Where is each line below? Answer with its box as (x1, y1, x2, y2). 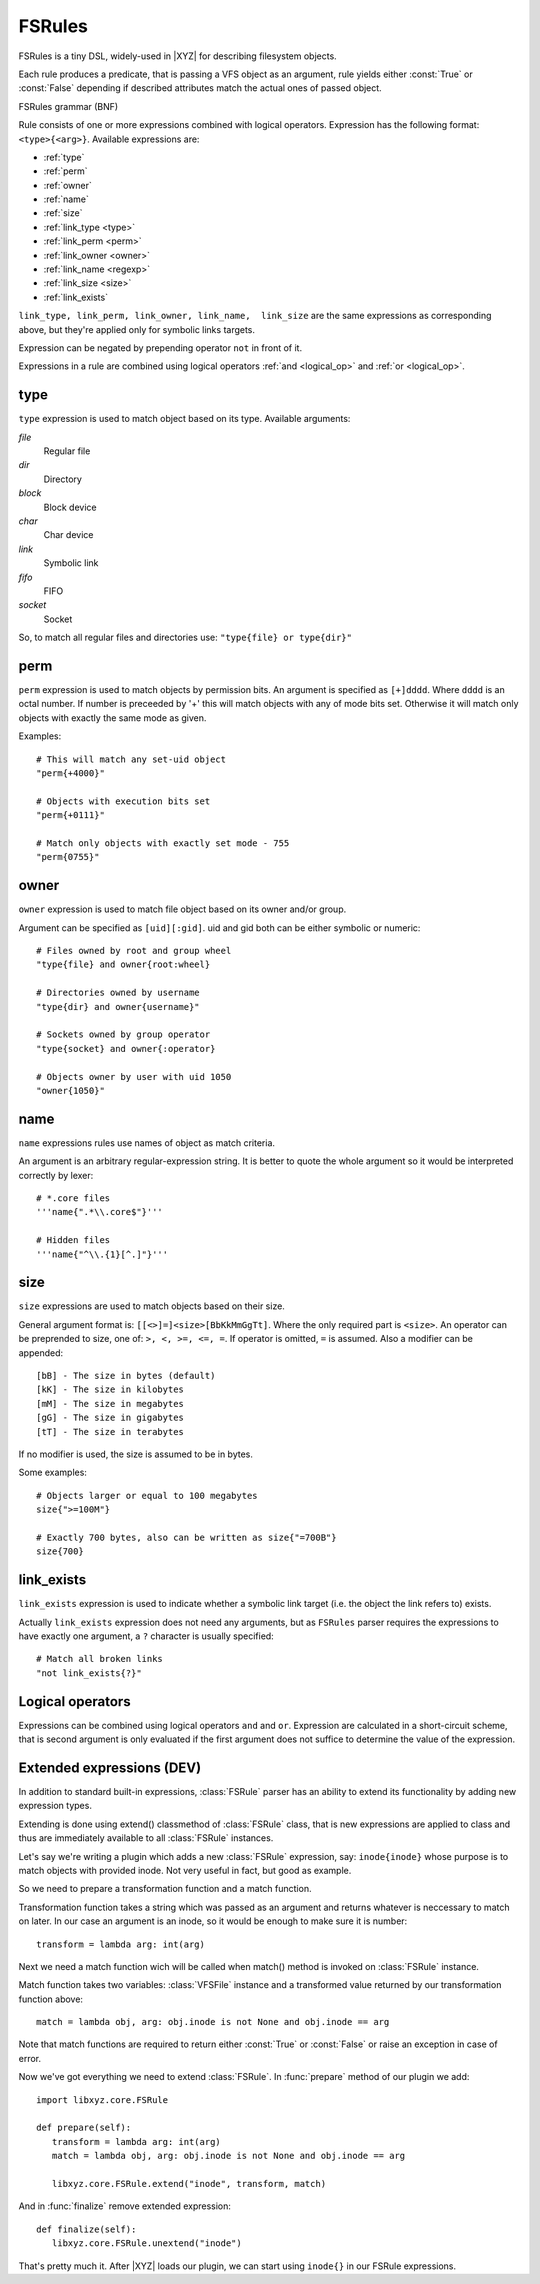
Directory (43, 473, 82, 485)
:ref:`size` (43, 207, 83, 219)
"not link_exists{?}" (36, 1667, 142, 1679)
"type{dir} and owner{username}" (36, 1001, 200, 1012)
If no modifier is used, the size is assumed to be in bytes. (18, 1448, 254, 1460)
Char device (43, 529, 94, 541)
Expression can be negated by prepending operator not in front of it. (18, 341, 303, 354)
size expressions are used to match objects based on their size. (18, 1300, 285, 1312)
